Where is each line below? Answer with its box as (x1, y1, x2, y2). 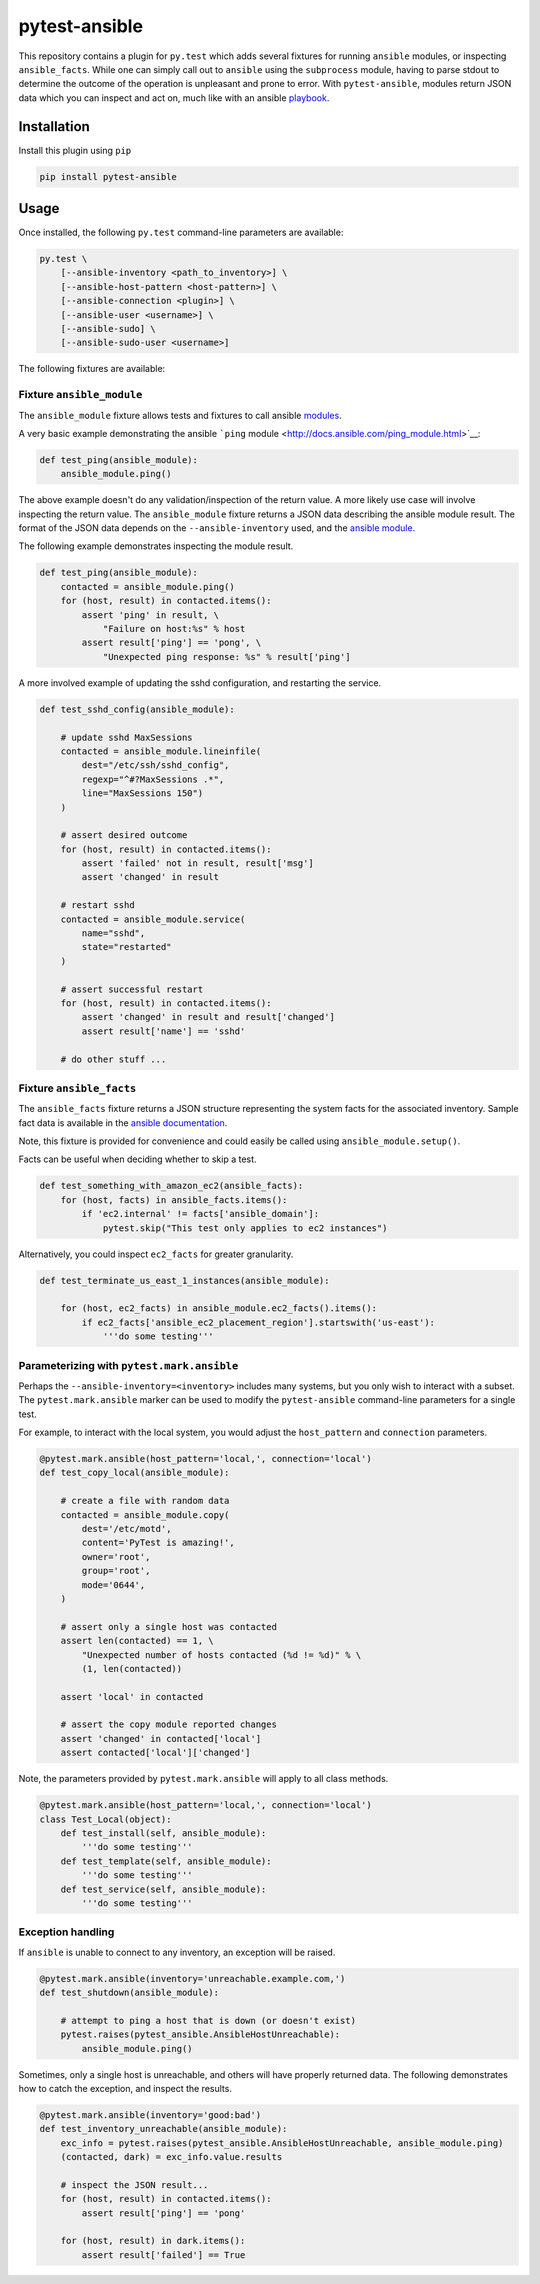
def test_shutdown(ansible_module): (39, 1987, 220, 1999)
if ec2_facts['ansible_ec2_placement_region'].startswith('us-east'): (81, 1316, 435, 1328)
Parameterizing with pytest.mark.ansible (18, 1358, 239, 1372)
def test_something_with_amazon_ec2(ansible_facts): (39, 1180, 304, 1192)
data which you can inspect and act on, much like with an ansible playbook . (18, 91, 330, 104)
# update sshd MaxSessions (60, 731, 194, 743)
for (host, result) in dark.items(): (60, 2235, 246, 2247)
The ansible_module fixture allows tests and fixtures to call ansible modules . (18, 409, 342, 421)
